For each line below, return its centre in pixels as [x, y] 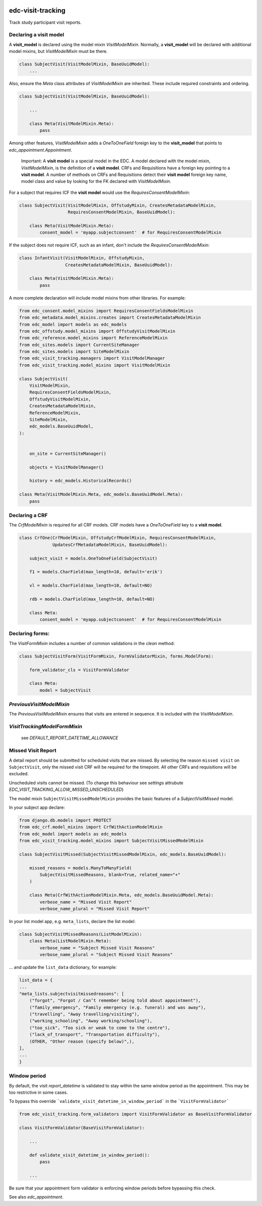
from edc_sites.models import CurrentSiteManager [79, 345]
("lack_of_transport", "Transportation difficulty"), [95, 1035]
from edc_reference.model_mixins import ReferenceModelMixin [93, 338]
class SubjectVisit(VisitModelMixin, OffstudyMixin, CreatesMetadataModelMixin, [118, 205]
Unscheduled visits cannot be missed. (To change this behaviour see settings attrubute [96, 783]
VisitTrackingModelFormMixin [46, 727]
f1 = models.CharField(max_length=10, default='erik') [96, 572]
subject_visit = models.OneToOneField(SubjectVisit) [93, 558]
